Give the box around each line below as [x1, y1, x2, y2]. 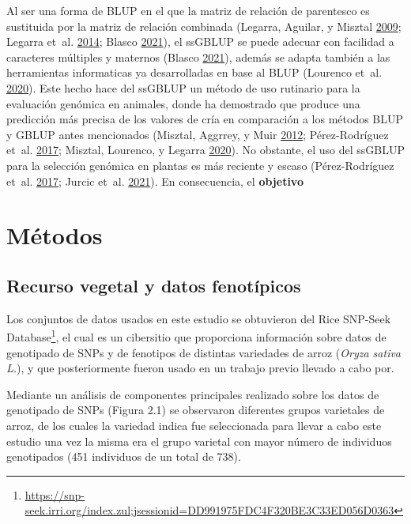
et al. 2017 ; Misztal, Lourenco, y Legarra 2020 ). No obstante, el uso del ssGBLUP [6, 141, 405, 158]
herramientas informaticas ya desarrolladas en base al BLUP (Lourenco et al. [6, 64, 383, 81]
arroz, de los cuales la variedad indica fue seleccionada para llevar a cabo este [6, 417, 382, 433]
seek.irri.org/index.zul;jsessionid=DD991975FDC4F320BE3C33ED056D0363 [25, 502, 394, 518]
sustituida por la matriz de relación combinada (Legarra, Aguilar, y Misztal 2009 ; [6, 17, 402, 34]
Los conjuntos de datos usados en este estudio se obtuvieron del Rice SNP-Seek [6, 310, 391, 326]
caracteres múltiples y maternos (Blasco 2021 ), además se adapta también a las [6, 48, 390, 65]
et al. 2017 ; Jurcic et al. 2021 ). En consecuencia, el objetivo [6, 172, 304, 189]
